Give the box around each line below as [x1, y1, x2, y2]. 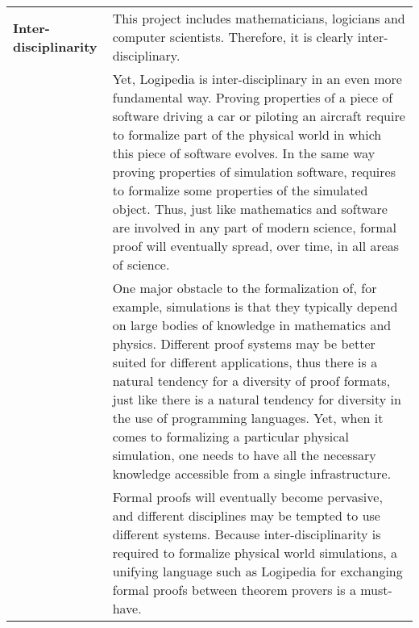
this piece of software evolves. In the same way [112, 144, 375, 162]
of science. [112, 255, 170, 274]
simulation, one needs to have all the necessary [112, 446, 376, 464]
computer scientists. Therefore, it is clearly [112, 27, 354, 46]
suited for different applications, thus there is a [112, 353, 378, 371]
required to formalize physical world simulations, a [112, 543, 398, 562]
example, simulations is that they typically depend [112, 297, 398, 316]
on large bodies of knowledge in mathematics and [112, 316, 392, 334]
